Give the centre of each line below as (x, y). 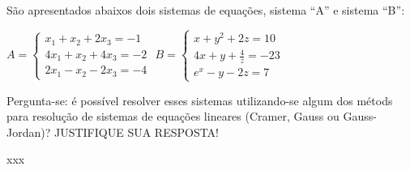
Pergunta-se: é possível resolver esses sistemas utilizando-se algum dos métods (200, 100)
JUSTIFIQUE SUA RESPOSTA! (137, 132)
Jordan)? (29, 132)
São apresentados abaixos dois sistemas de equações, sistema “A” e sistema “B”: (206, 10)
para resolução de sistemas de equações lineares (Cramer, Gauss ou (173, 116)
